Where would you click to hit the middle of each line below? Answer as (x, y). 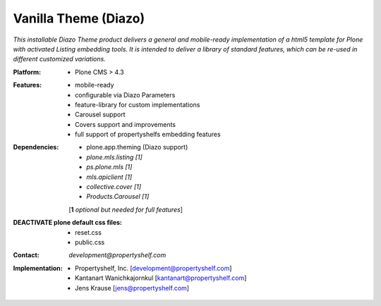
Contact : (26, 255)
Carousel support (100, 115)
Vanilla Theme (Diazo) (79, 18)
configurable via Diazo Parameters (125, 94)
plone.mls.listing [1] (114, 157)
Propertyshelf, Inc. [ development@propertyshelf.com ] (153, 268)
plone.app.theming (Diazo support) (137, 147)
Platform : (27, 72)
